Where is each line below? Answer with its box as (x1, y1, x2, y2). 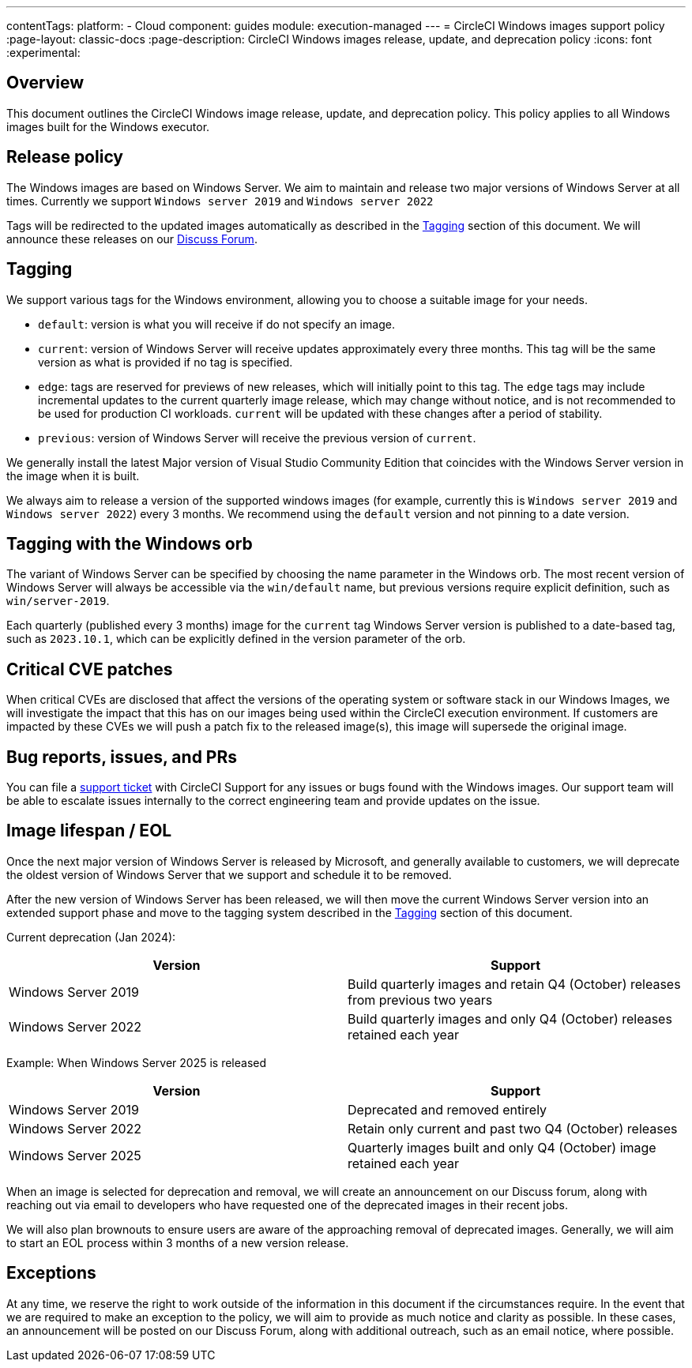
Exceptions (6, 1263, 96, 1283)
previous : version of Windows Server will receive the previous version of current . (38, 430, 476, 445)
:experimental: (6, 46, 81, 59)
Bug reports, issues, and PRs (6, 746, 238, 767)
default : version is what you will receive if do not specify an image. (38, 317, 395, 331)
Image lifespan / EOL (6, 821, 172, 841)
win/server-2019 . (6, 594, 110, 608)
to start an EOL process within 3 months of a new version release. (6, 1235, 349, 1250)
